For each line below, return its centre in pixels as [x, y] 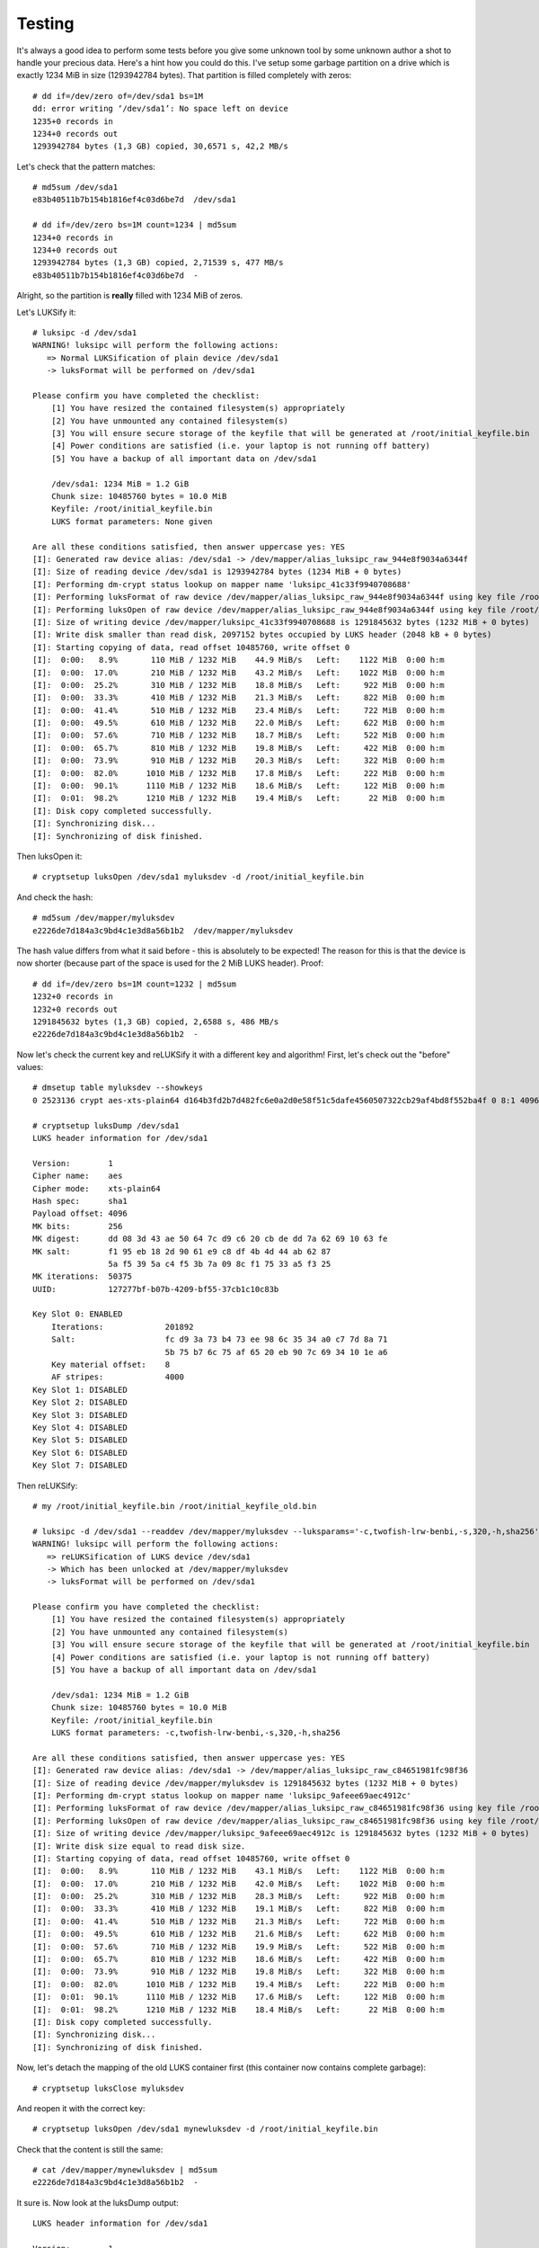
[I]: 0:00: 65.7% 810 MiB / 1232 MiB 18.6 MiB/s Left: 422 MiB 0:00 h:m [239, 1959]
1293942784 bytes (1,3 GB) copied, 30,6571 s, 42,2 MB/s [161, 147]
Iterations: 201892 [122, 1327]
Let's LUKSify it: [46, 312]
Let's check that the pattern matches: [86, 166]
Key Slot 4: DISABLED [80, 1427]
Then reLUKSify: [47, 1485]
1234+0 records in [73, 237]
